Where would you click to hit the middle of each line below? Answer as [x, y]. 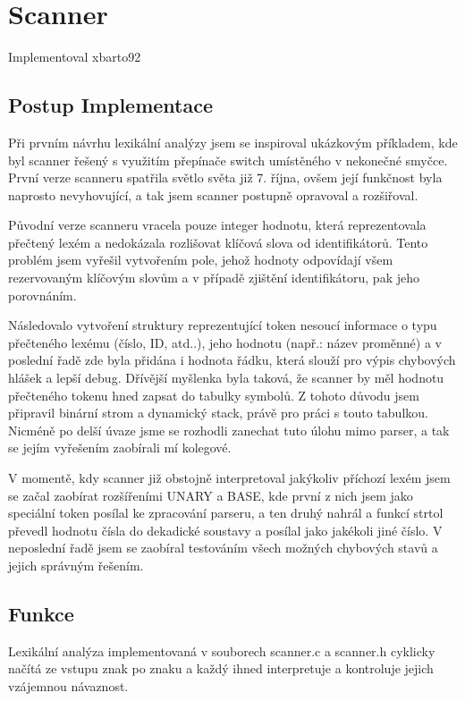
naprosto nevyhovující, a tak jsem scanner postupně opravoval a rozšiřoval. [213, 194]
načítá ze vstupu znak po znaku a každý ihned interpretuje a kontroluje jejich [221, 668]
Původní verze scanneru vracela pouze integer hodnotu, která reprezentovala [217, 225]
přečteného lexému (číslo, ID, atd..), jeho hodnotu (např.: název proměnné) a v [225, 342]
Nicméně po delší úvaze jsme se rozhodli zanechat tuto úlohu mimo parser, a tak [229, 430]
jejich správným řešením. [76, 565]
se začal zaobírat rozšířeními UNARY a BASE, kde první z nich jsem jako [211, 495]
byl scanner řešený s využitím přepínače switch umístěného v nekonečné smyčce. [228, 160]
